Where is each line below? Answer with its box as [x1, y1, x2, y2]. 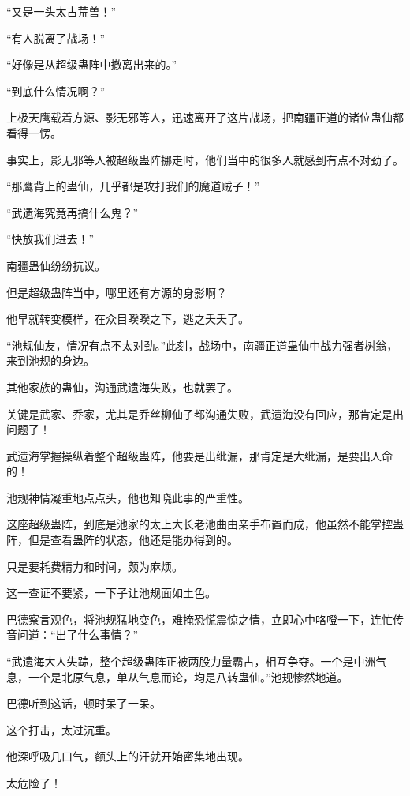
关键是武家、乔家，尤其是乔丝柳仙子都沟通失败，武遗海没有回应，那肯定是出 [6, 405, 404, 422]
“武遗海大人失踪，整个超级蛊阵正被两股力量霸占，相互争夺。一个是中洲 [6, 653, 376, 670]
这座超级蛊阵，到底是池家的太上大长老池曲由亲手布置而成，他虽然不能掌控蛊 [6, 516, 404, 532]
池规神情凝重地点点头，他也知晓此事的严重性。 [6, 489, 249, 505]
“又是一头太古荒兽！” [6, 3, 117, 19]
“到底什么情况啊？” [6, 82, 106, 99]
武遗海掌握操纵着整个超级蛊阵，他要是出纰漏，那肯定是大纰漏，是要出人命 [6, 447, 393, 464]
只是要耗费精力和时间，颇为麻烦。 [6, 558, 183, 574]
